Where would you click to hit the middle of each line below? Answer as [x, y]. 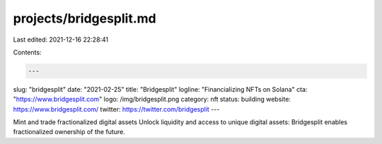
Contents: [27, 52]
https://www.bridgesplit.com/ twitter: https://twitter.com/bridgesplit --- [116, 109]
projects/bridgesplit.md [85, 18]
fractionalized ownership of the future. [69, 132]
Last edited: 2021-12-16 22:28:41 [61, 40]
